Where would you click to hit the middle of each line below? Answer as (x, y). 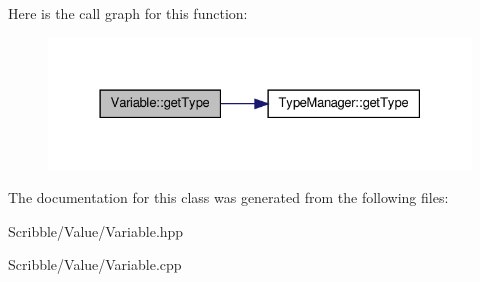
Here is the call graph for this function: (128, 13)
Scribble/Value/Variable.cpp (95, 264)
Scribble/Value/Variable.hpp (96, 230)
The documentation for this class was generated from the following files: (228, 197)
